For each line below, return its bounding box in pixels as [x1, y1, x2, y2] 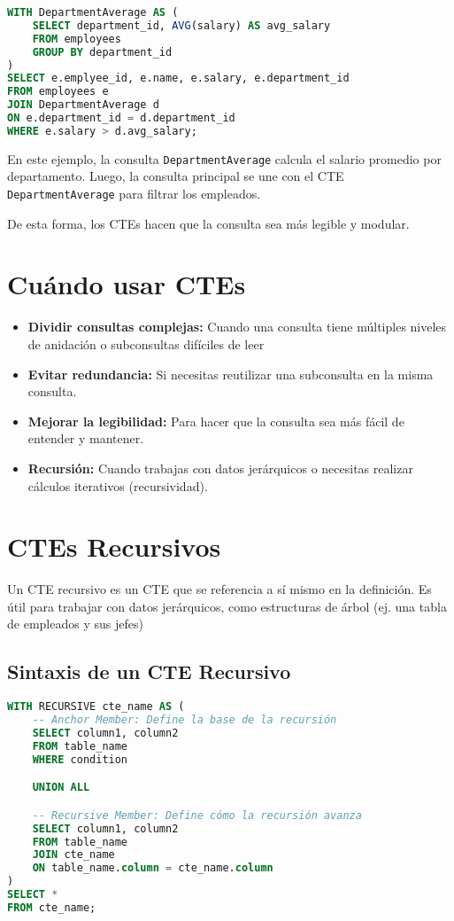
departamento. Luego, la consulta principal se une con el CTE [7, 167, 344, 185]
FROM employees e [7, 85, 109, 98]
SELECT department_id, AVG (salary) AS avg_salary [32, 19, 331, 32]
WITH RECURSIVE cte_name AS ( [7, 700, 185, 714]
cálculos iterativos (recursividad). [27, 476, 208, 495]
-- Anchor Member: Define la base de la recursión [32, 714, 337, 727]
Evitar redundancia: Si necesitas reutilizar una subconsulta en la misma [27, 364, 434, 383]
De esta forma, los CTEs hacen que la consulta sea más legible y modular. [7, 214, 410, 232]
